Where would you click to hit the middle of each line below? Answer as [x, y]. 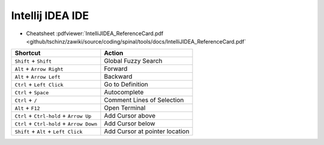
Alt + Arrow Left [38, 76]
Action [114, 53]
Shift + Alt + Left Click [49, 131]
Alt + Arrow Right [39, 69]
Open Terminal [125, 108]
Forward [116, 69]
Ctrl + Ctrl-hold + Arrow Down [56, 124]
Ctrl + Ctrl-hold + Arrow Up [53, 116]
